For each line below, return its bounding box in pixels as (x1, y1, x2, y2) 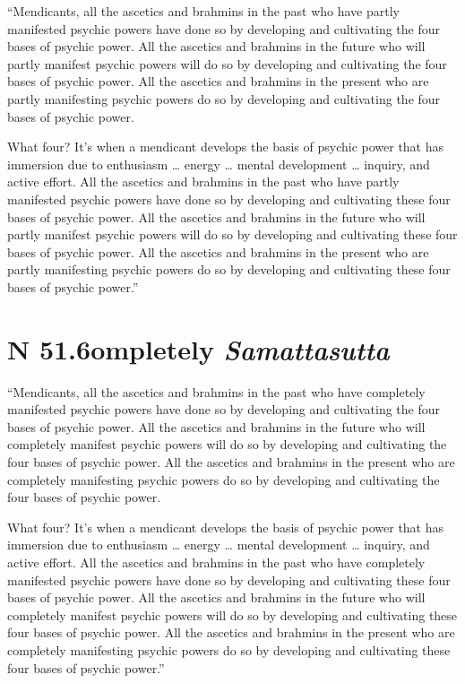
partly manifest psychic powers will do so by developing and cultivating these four (7, 225, 458, 244)
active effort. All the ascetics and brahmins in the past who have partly (7, 172, 400, 191)
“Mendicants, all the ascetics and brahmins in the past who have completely (7, 382, 426, 401)
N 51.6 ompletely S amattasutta (7, 330, 390, 367)
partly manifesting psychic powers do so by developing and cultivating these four (7, 260, 451, 279)
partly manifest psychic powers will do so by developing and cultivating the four (7, 54, 447, 73)
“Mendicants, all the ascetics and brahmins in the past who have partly (7, 2, 400, 20)
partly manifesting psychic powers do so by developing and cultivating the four (7, 89, 441, 108)
